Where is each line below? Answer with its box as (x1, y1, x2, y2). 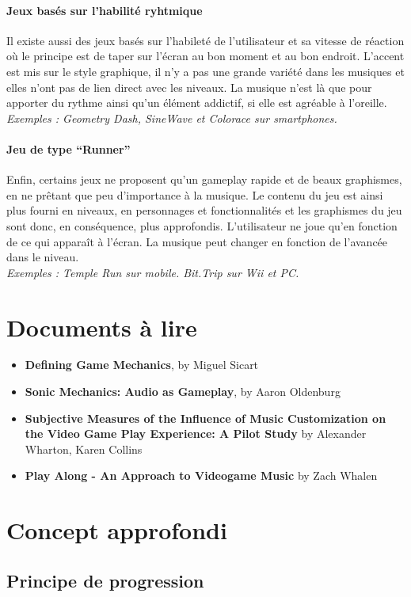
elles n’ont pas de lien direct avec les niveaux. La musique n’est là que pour (6, 78, 372, 95)
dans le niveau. (6, 249, 79, 265)
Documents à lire (6, 310, 197, 343)
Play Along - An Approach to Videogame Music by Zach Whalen (25, 467, 378, 484)
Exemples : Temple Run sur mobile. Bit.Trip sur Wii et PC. (6, 264, 299, 280)
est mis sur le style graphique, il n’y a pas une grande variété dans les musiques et (6, 63, 405, 79)
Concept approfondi (6, 514, 227, 546)
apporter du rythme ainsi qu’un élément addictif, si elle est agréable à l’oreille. (6, 94, 387, 111)
